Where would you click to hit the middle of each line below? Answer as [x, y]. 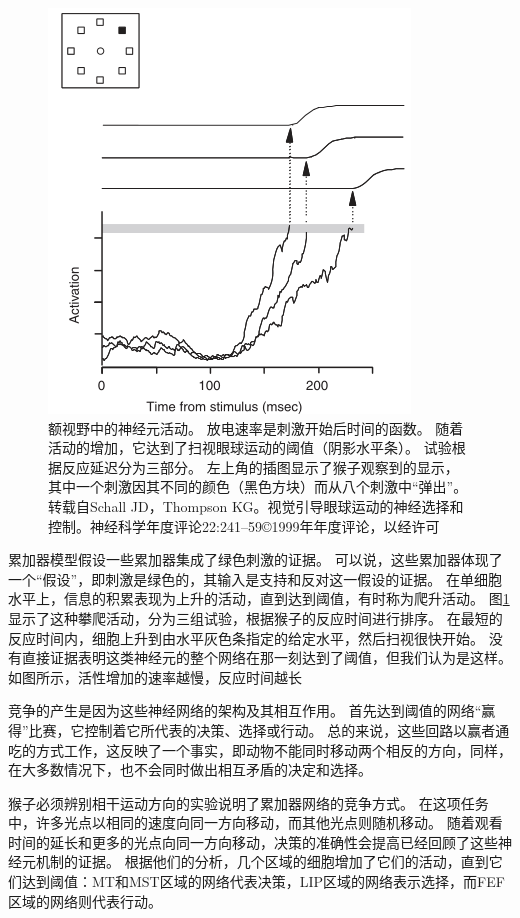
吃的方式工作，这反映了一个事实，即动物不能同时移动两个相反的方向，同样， [260, 749]
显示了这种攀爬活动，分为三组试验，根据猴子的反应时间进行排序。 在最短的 [255, 617]
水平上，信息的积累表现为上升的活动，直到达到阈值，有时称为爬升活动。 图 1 [259, 598]
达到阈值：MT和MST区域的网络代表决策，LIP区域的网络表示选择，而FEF [263, 881]
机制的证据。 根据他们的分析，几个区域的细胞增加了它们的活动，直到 [262, 861]
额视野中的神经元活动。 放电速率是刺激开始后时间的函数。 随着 [256, 427]
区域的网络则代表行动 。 [85, 900]
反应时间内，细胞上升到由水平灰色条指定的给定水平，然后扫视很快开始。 [246, 637]
